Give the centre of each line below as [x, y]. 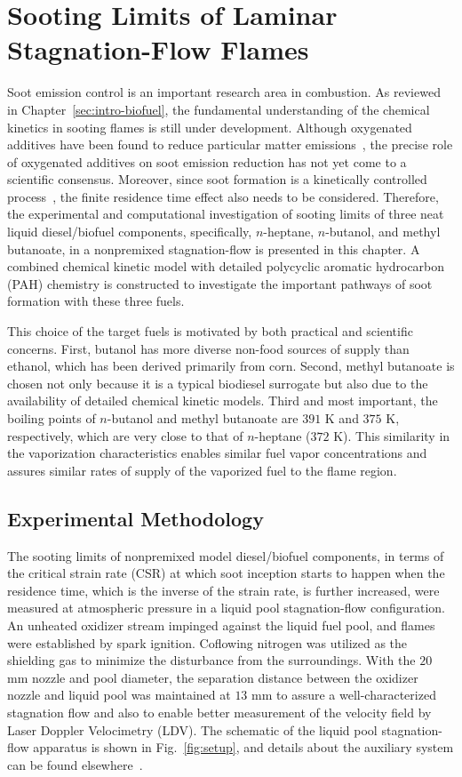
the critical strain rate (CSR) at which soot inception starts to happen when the [226, 573]
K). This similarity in [392, 435]
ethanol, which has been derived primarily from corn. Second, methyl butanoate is [231, 366]
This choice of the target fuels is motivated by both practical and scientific [210, 331]
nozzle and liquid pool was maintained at [119, 695]
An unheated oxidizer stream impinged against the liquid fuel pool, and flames [221, 625]
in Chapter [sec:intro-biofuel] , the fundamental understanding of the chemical [219, 109]
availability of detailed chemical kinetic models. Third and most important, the [223, 401]
